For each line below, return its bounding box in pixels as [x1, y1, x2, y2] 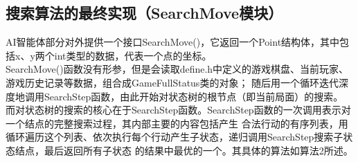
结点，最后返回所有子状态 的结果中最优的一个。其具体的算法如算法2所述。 [15, 143, 353, 157]
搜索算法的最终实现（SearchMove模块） [6, 2, 283, 24]
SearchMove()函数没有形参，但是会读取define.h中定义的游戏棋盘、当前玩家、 [6, 62, 349, 76]
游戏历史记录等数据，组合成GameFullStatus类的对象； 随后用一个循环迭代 [6, 75, 339, 89]
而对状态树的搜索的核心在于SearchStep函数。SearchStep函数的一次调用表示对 [6, 102, 351, 117]
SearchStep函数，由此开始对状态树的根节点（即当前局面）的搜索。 [44, 89, 343, 103]
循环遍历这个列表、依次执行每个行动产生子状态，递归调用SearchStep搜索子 [6, 129, 343, 144]
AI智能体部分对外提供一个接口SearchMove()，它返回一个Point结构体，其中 [6, 35, 340, 49]
